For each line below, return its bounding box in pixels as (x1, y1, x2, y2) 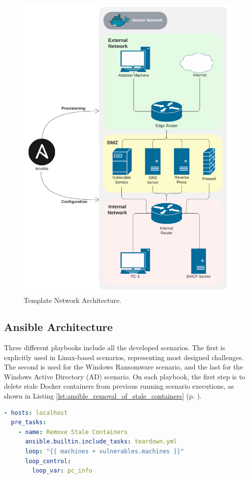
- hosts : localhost (4, 409, 68, 416)
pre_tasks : (11, 419, 46, 426)
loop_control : (25, 457, 71, 465)
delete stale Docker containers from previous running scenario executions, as (4, 381, 234, 391)
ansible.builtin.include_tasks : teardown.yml (25, 438, 177, 445)
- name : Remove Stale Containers (18, 428, 128, 436)
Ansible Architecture (4, 319, 113, 334)
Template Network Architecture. (24, 295, 122, 305)
